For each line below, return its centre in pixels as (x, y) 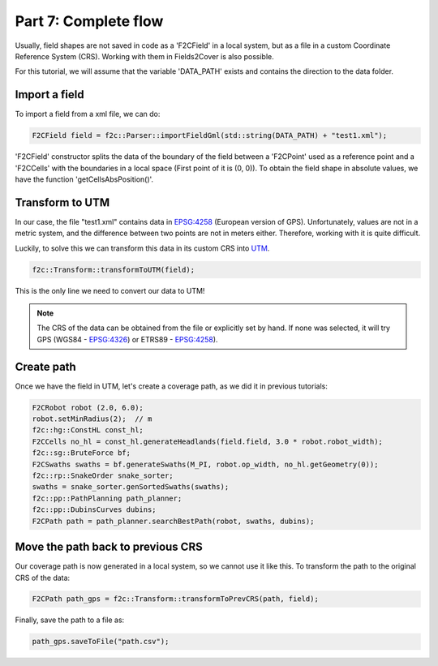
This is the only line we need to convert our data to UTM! (110, 290)
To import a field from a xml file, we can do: (88, 114)
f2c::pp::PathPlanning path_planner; (107, 498)
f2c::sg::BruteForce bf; (82, 453)
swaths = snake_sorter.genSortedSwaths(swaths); (131, 487)
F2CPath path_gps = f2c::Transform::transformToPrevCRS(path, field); (176, 599)
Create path (45, 366)
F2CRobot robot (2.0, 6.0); (88, 407)
